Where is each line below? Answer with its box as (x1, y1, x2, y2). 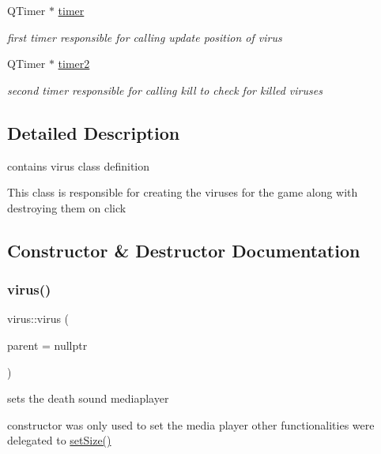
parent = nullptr (7, 336, 88, 353)
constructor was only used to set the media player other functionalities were (7, 416, 375, 433)
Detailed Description (7, 120, 180, 144)
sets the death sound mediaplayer (7, 390, 169, 407)
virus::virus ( (7, 310, 70, 327)
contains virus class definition (7, 157, 150, 174)
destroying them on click (7, 199, 126, 216)
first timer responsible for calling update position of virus (7, 28, 282, 45)
